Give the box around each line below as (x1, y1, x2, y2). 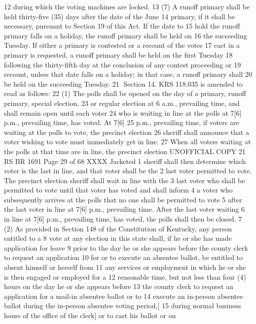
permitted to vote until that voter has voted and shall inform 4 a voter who (4, 185, 233, 195)
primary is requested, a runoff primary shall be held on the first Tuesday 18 (4, 49, 233, 60)
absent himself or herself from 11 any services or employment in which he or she (4, 262, 246, 272)
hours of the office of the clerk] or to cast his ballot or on (4, 310, 176, 320)
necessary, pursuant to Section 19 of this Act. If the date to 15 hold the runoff (4, 21, 240, 31)
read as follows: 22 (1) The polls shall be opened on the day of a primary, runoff (4, 88, 246, 98)
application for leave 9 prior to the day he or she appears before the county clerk (4, 242, 248, 253)
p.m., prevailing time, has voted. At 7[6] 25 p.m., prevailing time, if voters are (4, 117, 239, 128)
